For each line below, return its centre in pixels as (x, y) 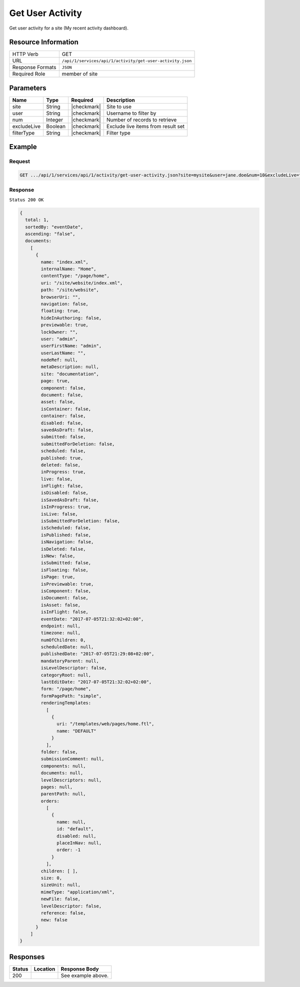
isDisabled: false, (64, 493)
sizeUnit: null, (61, 885)
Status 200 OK (26, 200)
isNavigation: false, (67, 542)
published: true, (62, 458)
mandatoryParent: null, (70, 661)
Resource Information (44, 42)
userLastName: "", (63, 353)
